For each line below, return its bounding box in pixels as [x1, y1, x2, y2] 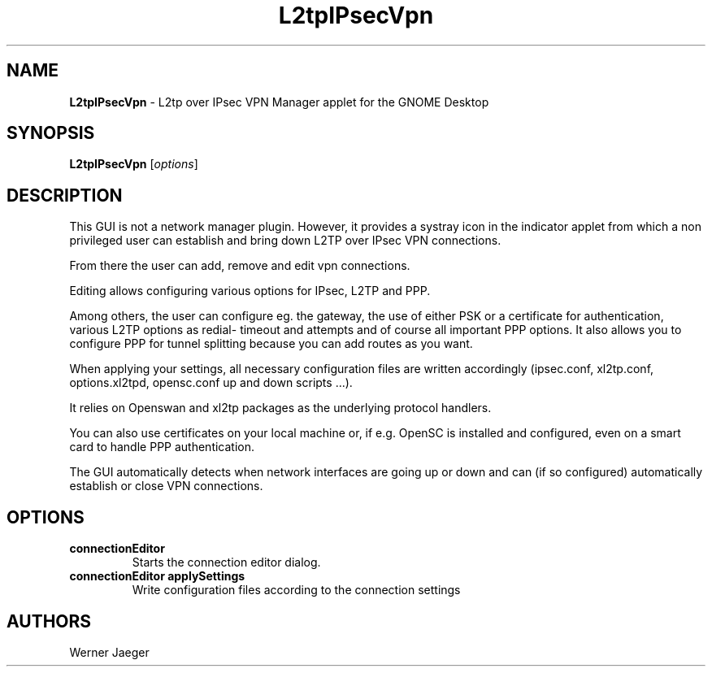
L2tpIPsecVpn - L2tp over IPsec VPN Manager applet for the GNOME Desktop [69, 94, 489, 109]
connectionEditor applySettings [69, 569, 245, 584]
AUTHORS [7, 610, 92, 632]
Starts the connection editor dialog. [132, 555, 321, 570]
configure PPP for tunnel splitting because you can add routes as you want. [69, 336, 473, 351]
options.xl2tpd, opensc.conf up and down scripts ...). [69, 376, 353, 390]
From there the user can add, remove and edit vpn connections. [69, 258, 410, 273]
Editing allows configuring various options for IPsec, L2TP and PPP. [69, 284, 431, 298]
